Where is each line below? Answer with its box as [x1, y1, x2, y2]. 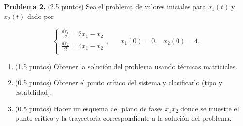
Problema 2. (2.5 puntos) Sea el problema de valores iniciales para [4, 1, 206, 11]
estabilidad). [15, 87, 52, 97]
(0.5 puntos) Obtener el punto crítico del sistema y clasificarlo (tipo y [15, 77, 223, 88]
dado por [27, 11, 54, 21]
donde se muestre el [180, 103, 239, 113]
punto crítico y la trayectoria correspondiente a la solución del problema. [15, 113, 232, 123]
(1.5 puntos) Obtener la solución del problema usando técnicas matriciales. [15, 61, 238, 71]
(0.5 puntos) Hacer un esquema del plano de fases [15, 103, 163, 113]
